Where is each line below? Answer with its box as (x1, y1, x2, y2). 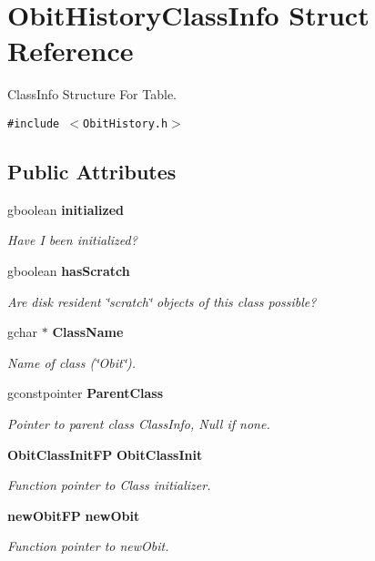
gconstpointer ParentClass (7, 383, 164, 403)
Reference (7, 32, 134, 69)
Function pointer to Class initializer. (7, 475, 211, 495)
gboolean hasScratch (7, 260, 130, 280)
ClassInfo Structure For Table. (7, 85, 177, 104)
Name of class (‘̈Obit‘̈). (7, 352, 137, 372)
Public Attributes (7, 157, 177, 185)
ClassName (52, 322, 124, 342)
